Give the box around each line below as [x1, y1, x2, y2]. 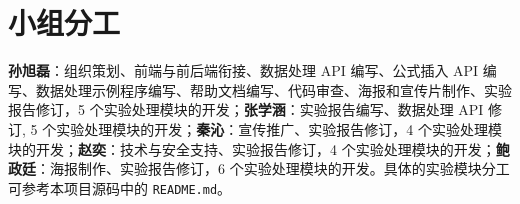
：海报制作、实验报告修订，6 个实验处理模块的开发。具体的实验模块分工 [36, 158, 510, 179]
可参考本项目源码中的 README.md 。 [8, 177, 232, 198]
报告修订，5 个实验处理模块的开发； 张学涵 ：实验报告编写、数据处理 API [8, 99, 484, 120]
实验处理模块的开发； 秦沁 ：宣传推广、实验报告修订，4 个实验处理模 [56, 118, 502, 139]
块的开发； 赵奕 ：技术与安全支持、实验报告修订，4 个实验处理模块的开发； [8, 138, 496, 159]
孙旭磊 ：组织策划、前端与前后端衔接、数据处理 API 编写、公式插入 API [8, 60, 479, 81]
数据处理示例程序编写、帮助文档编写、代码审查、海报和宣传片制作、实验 [35, 79, 512, 100]
